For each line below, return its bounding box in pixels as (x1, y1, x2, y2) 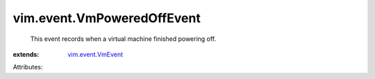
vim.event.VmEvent (67, 50, 124, 58)
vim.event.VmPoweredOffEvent (12, 10, 201, 26)
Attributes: (12, 63, 43, 71)
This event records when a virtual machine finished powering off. (30, 35, 217, 43)
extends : (12, 50, 40, 58)
